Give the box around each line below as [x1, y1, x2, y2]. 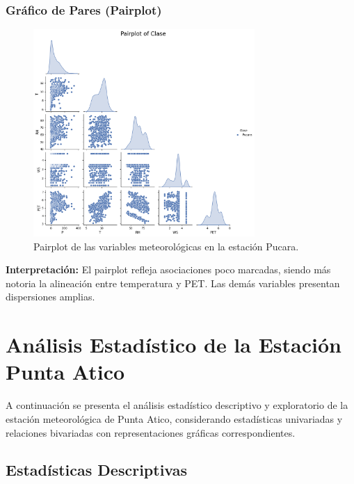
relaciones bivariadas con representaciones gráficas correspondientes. [6, 425, 296, 439]
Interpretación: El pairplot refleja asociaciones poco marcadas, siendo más [6, 262, 331, 277]
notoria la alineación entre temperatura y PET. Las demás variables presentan [6, 275, 340, 290]
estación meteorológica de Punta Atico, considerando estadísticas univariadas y [6, 411, 343, 426]
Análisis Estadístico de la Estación [6, 330, 341, 359]
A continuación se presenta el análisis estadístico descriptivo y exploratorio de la [6, 398, 348, 412]
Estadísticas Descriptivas [6, 459, 188, 481]
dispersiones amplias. [6, 289, 95, 304]
